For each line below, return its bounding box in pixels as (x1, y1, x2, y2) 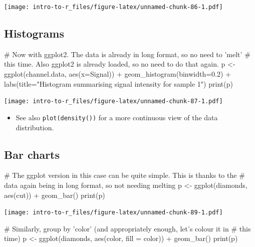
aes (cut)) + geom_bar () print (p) (4, 189, 105, 200)
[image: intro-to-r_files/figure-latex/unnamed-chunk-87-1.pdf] (4, 98, 223, 105)
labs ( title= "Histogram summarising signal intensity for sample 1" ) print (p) (4, 78, 233, 89)
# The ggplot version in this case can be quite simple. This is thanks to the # (4, 170, 245, 180)
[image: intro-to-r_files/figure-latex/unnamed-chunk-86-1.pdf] (4, 4, 223, 11)
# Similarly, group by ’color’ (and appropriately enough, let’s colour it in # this (4, 223, 251, 233)
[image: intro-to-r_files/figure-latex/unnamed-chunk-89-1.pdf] (4, 209, 223, 216)
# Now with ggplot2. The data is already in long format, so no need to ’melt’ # (4, 49, 250, 59)
